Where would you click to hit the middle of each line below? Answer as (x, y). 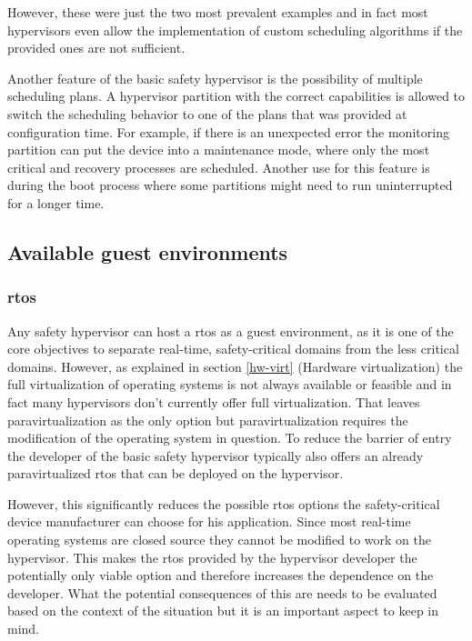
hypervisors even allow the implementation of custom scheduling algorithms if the (235, 30)
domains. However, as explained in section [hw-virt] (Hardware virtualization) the (235, 366)
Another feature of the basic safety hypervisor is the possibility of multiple (215, 78)
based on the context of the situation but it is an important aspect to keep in (223, 611)
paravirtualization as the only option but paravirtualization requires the (208, 420)
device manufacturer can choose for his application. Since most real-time (209, 521)
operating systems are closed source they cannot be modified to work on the (220, 540)
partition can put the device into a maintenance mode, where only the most (219, 150)
